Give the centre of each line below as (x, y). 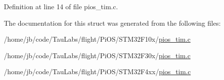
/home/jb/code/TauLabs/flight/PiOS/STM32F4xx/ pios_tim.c (97, 72)
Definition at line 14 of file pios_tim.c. (61, 6)
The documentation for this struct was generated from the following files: (112, 23)
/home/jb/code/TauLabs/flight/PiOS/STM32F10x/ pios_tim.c (97, 39)
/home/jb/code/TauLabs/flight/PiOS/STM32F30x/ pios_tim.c (97, 55)
